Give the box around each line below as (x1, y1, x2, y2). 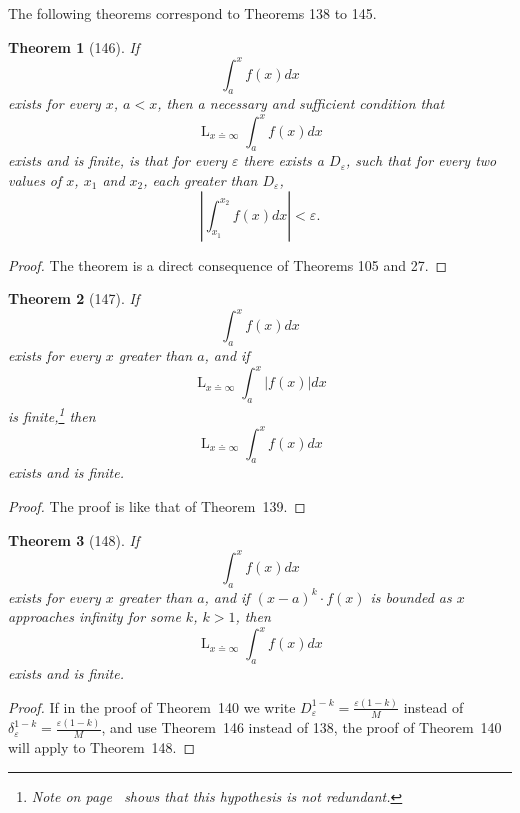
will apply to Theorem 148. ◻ (8, 736, 196, 757)
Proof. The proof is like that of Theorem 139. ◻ (8, 496, 306, 517)
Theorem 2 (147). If (8, 288, 140, 309)
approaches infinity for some (8, 606, 181, 627)
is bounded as (370, 586, 452, 607)
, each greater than (143, 169, 258, 190)
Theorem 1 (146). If (8, 36, 140, 57)
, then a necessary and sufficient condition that (157, 93, 445, 114)
